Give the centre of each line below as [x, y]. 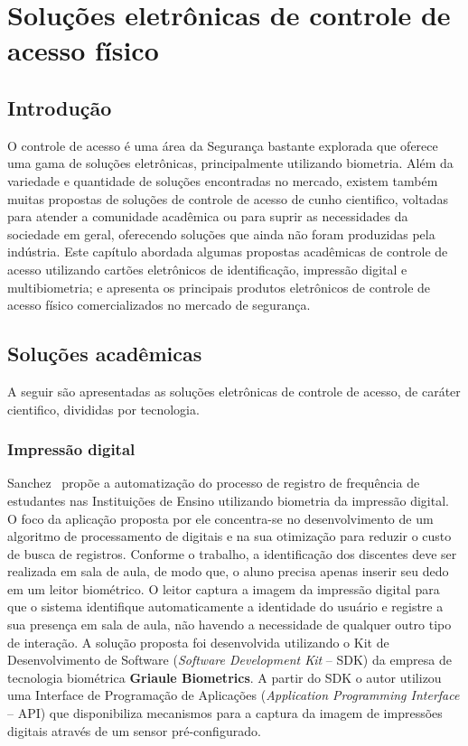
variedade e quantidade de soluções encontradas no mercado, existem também [223, 180]
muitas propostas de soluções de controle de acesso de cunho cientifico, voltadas [228, 198]
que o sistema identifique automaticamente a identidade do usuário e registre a [225, 606]
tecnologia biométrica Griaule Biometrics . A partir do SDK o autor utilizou [225, 677]
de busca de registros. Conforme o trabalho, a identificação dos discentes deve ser [232, 553]
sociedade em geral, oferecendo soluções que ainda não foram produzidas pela [221, 233]
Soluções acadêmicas [105, 354]
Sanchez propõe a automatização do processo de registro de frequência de [214, 483]
